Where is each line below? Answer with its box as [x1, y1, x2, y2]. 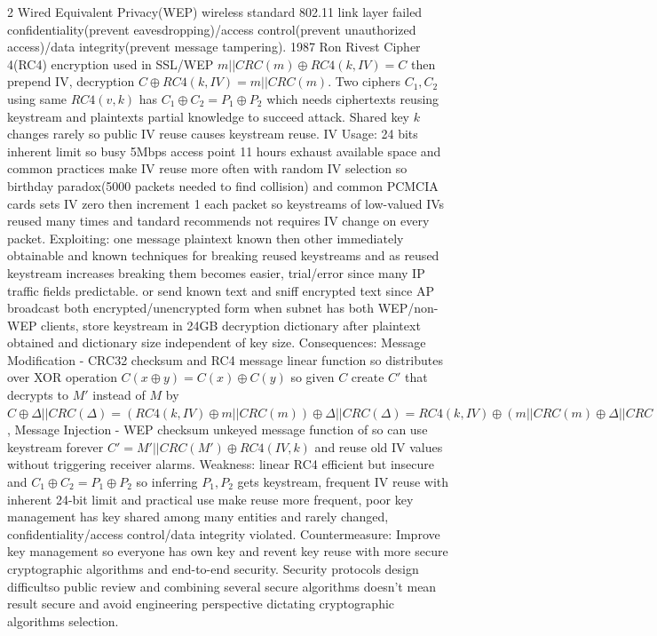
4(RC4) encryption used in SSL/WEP [7, 54, 214, 73]
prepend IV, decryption [7, 72, 135, 91]
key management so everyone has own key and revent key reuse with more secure [7, 542, 448, 560]
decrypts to [7, 386, 68, 404]
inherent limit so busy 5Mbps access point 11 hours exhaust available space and [7, 141, 441, 160]
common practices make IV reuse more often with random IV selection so [7, 159, 408, 178]
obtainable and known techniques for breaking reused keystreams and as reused [7, 246, 439, 265]
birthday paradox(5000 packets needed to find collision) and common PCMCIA [7, 176, 439, 195]
